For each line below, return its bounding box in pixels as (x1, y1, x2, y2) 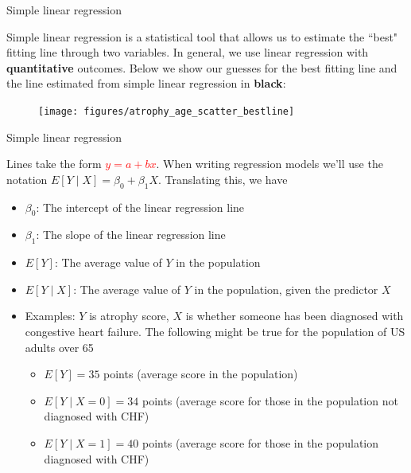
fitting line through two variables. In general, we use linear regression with (6, 44, 369, 61)
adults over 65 (25, 338, 94, 355)
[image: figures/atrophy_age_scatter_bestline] (38, 105, 295, 117)
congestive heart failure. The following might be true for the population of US (25, 322, 405, 339)
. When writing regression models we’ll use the (156, 155, 383, 172)
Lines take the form (6, 155, 102, 172)
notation (6, 170, 48, 187)
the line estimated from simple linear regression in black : (6, 75, 286, 92)
